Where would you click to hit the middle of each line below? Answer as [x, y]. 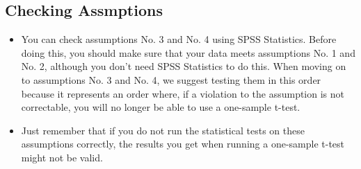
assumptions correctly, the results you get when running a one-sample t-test [183, 144]
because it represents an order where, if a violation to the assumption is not [183, 93]
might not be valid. [62, 157]
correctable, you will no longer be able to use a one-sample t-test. [161, 107]
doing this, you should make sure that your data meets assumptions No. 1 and [188, 52]
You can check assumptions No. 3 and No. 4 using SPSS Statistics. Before [179, 39]
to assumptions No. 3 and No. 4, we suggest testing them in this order [171, 79]
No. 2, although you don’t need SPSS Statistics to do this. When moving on [184, 66]
